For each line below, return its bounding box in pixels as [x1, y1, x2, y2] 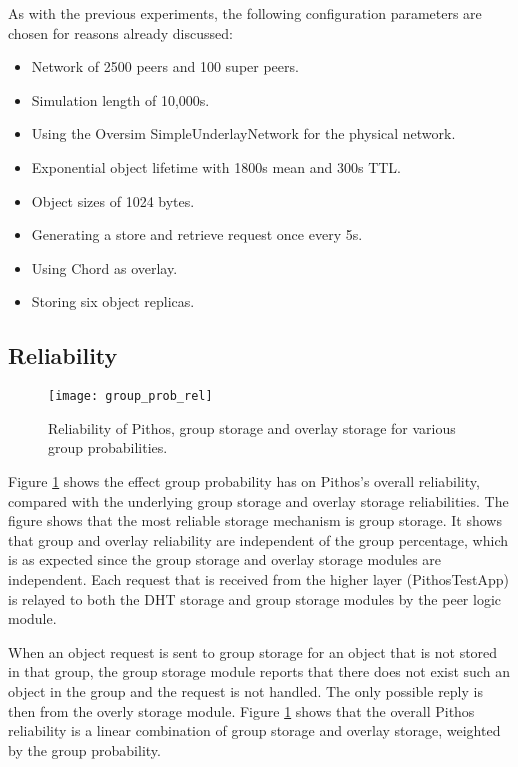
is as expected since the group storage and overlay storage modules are [8, 549, 442, 570]
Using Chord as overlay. [31, 257, 178, 278]
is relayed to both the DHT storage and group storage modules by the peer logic [8, 588, 502, 609]
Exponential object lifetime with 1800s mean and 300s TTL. [31, 156, 402, 177]
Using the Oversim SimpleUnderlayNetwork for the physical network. [31, 123, 456, 144]
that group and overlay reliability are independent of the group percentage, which [8, 529, 509, 550]
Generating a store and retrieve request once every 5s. [31, 224, 363, 245]
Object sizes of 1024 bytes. [31, 190, 195, 211]
